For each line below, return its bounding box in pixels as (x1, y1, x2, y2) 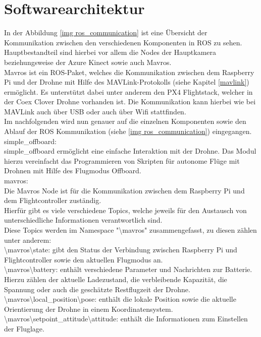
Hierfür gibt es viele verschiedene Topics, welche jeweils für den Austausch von (4, 205, 247, 215)
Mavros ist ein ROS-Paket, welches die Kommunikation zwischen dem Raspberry (4, 66, 254, 77)
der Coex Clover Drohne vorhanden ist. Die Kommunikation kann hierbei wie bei (4, 96, 256, 107)
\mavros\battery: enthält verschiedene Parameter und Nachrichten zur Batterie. (4, 264, 252, 275)
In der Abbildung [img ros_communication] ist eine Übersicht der (4, 27, 207, 38)
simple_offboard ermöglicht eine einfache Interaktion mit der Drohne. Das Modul (4, 146, 256, 156)
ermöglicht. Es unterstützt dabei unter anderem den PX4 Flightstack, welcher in (4, 86, 253, 97)
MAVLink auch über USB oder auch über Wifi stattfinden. (4, 106, 186, 116)
